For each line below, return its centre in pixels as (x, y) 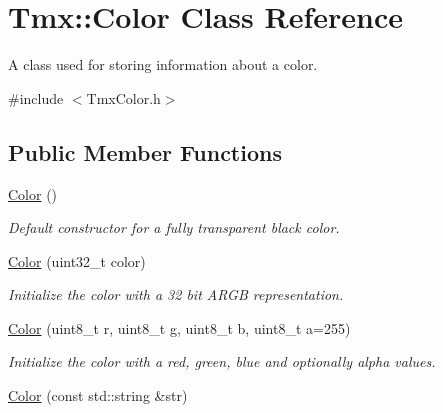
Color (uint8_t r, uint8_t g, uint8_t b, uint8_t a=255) (179, 327)
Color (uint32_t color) (77, 260)
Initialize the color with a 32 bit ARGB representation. (176, 294)
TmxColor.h (123, 97)
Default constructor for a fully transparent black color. (174, 227)
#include (36, 97)
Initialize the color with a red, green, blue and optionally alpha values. (222, 361)
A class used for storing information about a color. (163, 64)
